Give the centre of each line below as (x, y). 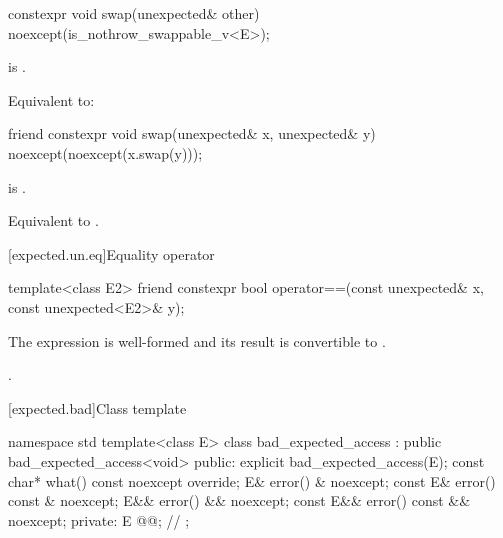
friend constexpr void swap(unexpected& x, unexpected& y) (192, 133)
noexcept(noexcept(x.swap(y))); (105, 152)
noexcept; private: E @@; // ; (99, 519)
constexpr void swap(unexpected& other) (134, 13)
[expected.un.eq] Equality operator (111, 253)
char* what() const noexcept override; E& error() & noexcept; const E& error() (252, 480)
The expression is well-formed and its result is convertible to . (197, 340)
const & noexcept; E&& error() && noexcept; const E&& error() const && (239, 500)
